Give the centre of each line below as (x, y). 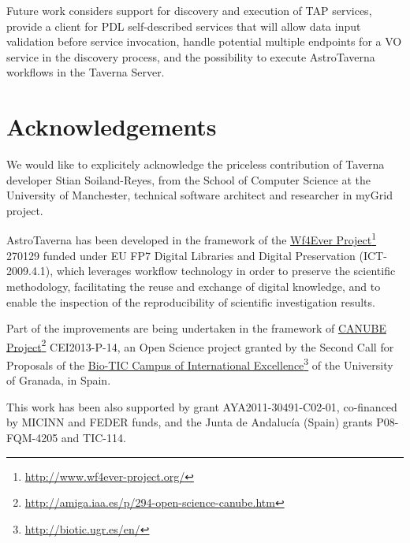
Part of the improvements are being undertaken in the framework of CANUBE (196, 328)
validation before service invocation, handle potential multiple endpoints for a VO (204, 41)
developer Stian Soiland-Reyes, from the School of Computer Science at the (188, 179)
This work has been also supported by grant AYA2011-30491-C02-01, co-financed (202, 406)
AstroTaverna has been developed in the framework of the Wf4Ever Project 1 (192, 239)
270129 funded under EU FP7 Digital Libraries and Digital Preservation (181, 255)
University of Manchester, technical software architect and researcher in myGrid (199, 195)
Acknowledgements (112, 126)
